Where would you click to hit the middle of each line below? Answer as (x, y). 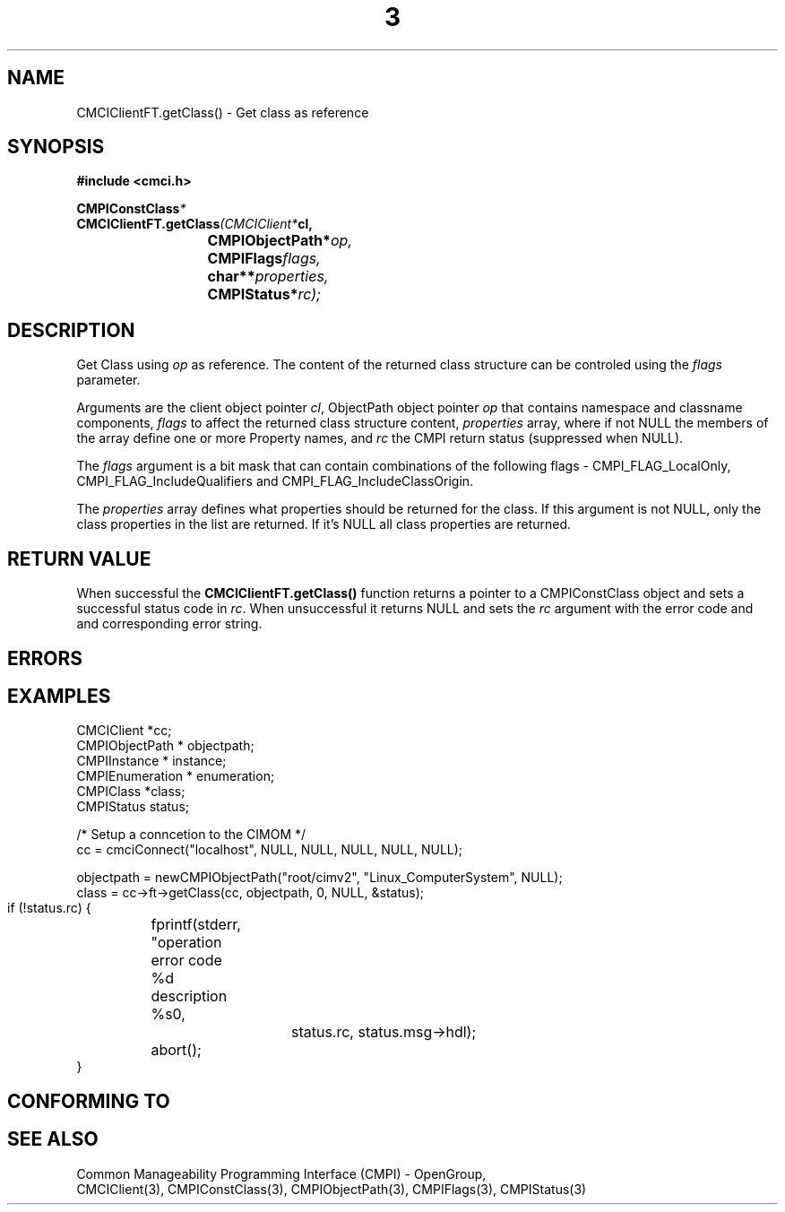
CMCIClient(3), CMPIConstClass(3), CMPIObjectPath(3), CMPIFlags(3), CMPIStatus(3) (332, 1189)
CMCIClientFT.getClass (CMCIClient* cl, (194, 224)
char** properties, (268, 277)
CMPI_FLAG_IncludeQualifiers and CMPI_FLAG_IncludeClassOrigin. (275, 481)
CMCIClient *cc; (124, 731)
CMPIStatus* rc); (264, 294)
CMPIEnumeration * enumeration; (176, 776)
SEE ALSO (53, 1139)
